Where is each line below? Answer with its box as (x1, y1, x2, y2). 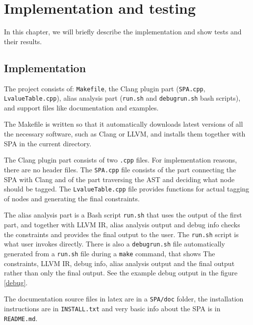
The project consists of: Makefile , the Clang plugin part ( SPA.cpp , (4, 83, 205, 93)
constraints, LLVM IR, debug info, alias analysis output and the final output (4, 258, 235, 268)
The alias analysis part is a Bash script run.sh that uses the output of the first (4, 210, 242, 220)
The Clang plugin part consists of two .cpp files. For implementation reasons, (4, 155, 237, 165)
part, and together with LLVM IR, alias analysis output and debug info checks (4, 219, 240, 230)
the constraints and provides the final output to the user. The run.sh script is (4, 229, 239, 239)
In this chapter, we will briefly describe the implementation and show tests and (4, 27, 242, 37)
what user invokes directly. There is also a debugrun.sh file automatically (4, 239, 225, 249)
